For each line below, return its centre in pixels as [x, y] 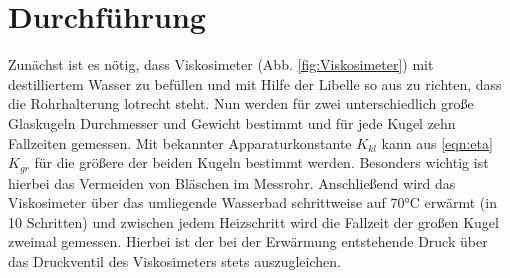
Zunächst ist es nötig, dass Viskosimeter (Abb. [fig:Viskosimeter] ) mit [221, 64]
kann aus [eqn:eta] [437, 142]
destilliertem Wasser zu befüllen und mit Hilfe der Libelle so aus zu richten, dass [255, 83]
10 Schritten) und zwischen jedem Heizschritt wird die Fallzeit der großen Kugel [253, 221]
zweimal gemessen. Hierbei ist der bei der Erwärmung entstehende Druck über [248, 241]
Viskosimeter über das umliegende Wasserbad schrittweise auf [197, 202]
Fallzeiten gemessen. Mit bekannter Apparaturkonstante [180, 142]
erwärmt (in [460, 202]
